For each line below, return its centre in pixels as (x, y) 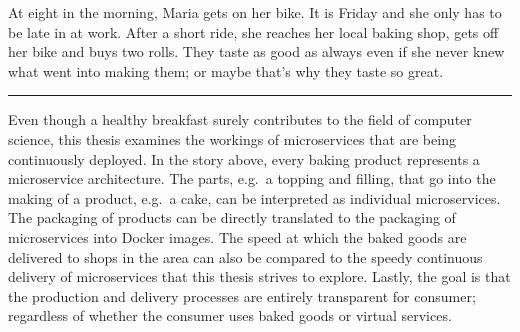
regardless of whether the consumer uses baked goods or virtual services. (230, 315)
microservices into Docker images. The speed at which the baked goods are (237, 236)
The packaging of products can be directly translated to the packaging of (232, 217)
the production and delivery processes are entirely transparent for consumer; (242, 295)
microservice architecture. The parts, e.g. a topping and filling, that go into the (252, 178)
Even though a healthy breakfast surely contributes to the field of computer (240, 119)
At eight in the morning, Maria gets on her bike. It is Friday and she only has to (255, 12)
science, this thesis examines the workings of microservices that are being (232, 138)
